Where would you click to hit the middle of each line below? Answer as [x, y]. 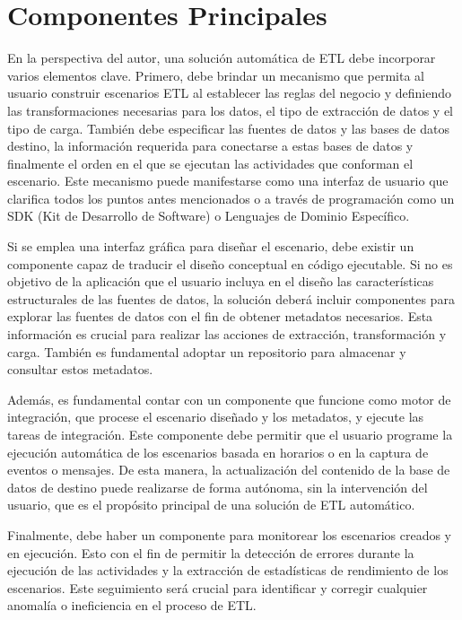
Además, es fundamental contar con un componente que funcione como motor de [229, 399]
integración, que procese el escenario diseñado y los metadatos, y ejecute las [216, 417]
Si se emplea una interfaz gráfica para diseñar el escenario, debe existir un [211, 246]
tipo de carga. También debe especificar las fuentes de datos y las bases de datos [228, 128]
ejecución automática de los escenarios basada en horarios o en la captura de [218, 452]
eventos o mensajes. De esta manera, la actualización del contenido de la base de [229, 470]
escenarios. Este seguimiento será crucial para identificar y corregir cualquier [218, 587]
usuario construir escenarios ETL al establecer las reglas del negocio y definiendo [230, 93]
